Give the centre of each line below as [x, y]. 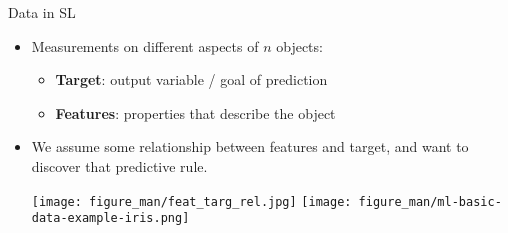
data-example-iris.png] [110, 218]
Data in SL [42, 12]
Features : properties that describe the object [195, 112]
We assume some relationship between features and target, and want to [250, 146]
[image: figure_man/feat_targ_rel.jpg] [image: [191, 201]
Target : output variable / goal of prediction [191, 79]
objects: [299, 45]
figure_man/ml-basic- [430, 201]
